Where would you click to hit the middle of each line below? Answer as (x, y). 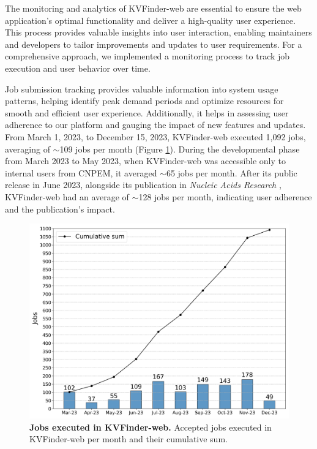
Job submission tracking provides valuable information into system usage (142, 89)
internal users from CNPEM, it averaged (81, 172)
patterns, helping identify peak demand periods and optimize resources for (144, 101)
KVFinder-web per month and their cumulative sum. (129, 439)
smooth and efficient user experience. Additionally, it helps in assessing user (147, 112)
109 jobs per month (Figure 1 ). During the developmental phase (180, 149)
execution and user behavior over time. (78, 68)
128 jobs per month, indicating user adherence (225, 196)
